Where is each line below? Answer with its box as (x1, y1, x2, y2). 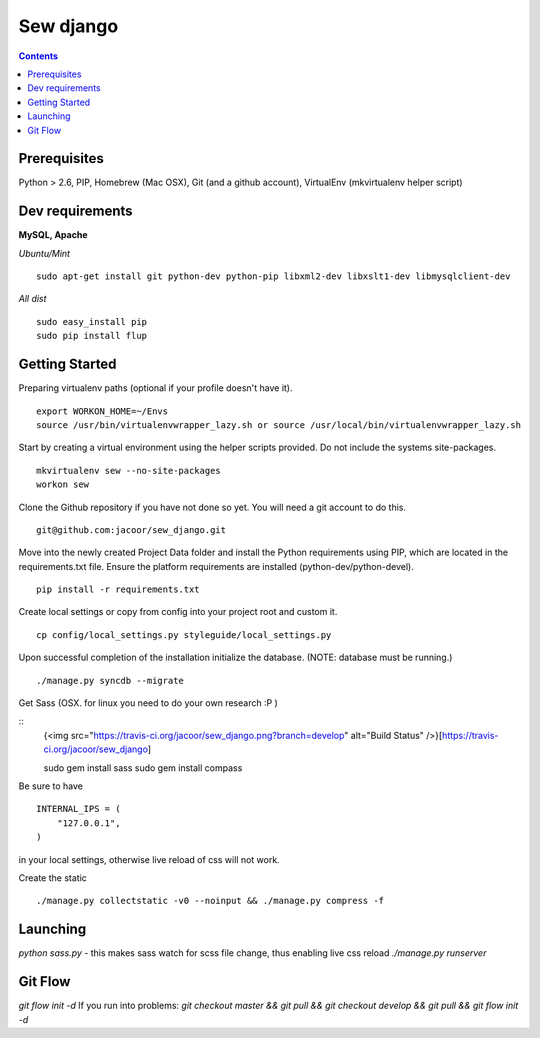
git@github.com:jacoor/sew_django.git (36, 524, 227, 535)
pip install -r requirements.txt (36, 584, 200, 595)
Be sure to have (18, 780, 84, 792)
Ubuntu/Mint (18, 247, 70, 259)
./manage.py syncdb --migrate (36, 675, 185, 686)
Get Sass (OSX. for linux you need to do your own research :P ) (18, 697, 279, 709)
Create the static (18, 871, 87, 884)
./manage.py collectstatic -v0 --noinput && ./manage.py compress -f (36, 895, 385, 907)
